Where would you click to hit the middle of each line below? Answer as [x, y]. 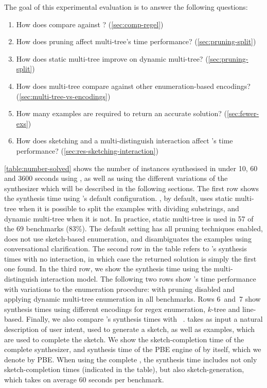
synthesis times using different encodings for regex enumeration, [105, 309]
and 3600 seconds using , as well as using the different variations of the [116, 178]
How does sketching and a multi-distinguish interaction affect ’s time [124, 141]
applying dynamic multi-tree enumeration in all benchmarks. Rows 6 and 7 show [132, 299]
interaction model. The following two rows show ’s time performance [148, 279]
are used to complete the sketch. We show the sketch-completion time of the [124, 339]
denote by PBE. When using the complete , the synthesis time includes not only [131, 359]
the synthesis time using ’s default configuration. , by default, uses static [118, 198]
